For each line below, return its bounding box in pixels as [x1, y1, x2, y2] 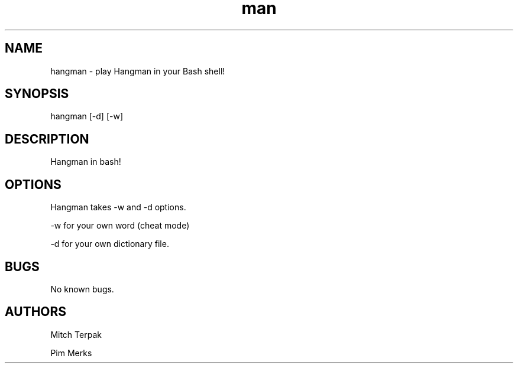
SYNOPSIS [5, 86, 69, 102]
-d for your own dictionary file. [50, 239, 169, 249]
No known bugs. [50, 284, 114, 294]
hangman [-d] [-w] [50, 111, 123, 122]
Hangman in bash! [50, 157, 121, 167]
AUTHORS [5, 304, 67, 320]
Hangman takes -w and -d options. [50, 202, 186, 213]
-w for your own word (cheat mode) [50, 220, 190, 231]
